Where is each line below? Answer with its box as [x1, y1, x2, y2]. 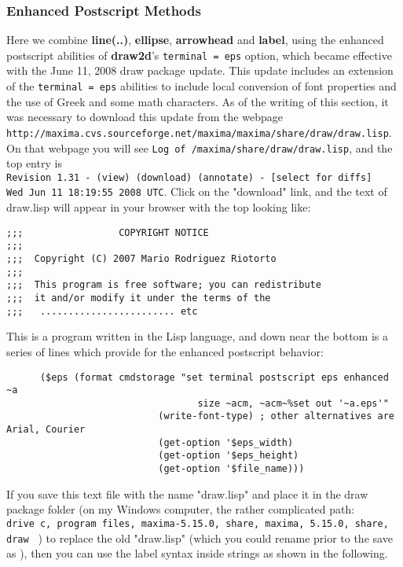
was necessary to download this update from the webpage [6, 109, 283, 125]
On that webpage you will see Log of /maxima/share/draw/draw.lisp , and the [6, 139, 393, 156]
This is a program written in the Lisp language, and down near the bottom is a [6, 328, 388, 344]
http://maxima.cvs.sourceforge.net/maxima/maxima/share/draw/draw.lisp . [6, 123, 392, 140]
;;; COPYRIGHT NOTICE [6, 226, 209, 238]
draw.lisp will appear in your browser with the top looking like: [6, 199, 311, 215]
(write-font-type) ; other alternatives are [158, 411, 394, 422]
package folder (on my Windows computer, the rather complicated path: [6, 501, 355, 517]
